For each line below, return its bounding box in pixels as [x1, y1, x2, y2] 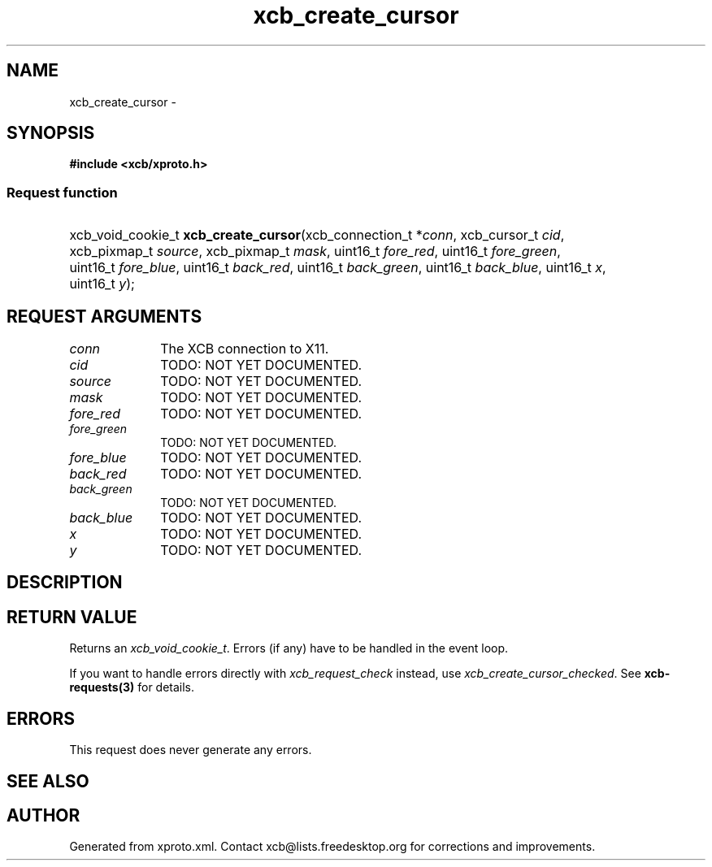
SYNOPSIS [7, 123, 95, 144]
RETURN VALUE [7, 606, 137, 627]
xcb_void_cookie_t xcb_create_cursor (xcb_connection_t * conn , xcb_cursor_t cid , [69, 227, 565, 244]
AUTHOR [7, 804, 80, 826]
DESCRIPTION [7, 572, 123, 593]
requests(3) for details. [69, 680, 195, 695]
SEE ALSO [7, 770, 89, 791]
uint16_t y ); [69, 275, 135, 293]
